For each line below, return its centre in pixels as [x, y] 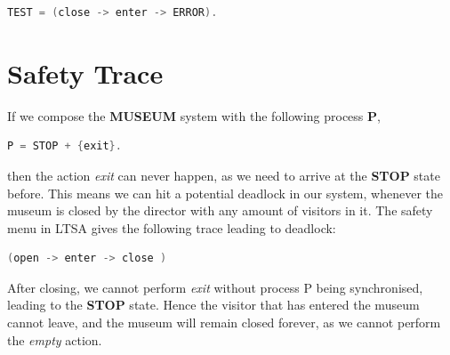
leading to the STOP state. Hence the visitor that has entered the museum [213, 305]
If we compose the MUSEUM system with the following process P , [194, 115]
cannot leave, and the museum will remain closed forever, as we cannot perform [224, 323]
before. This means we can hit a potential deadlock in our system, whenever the [225, 193]
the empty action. [55, 339]
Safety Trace [85, 73]
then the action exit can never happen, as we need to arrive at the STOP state [224, 175]
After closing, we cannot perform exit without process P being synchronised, [215, 287]
